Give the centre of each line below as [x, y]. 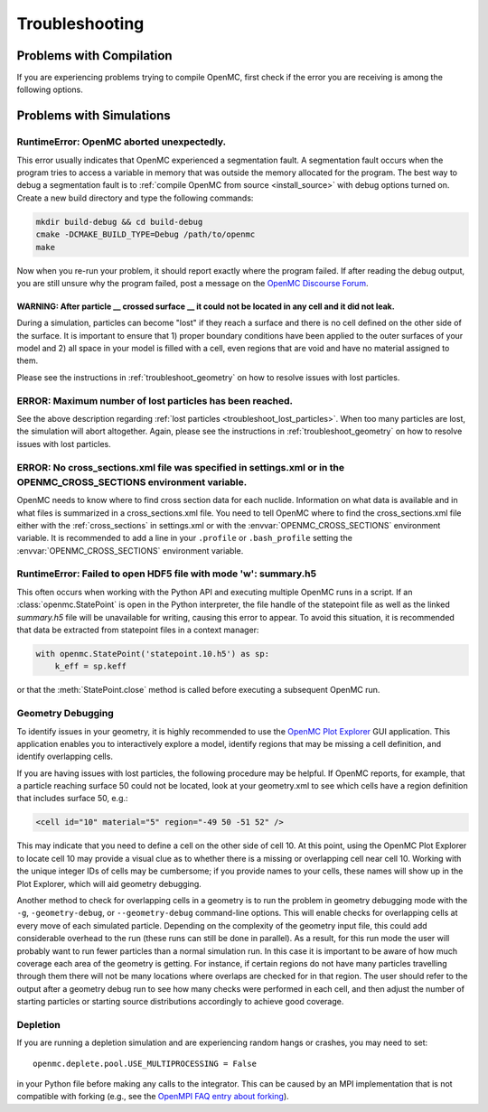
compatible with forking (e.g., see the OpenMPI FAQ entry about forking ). [153, 1097]
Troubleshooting [80, 23]
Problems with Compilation [94, 56]
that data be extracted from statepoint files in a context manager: [138, 630]
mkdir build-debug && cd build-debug [119, 222]
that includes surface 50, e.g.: [72, 799]
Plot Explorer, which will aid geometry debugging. [109, 883]
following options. [50, 89]
